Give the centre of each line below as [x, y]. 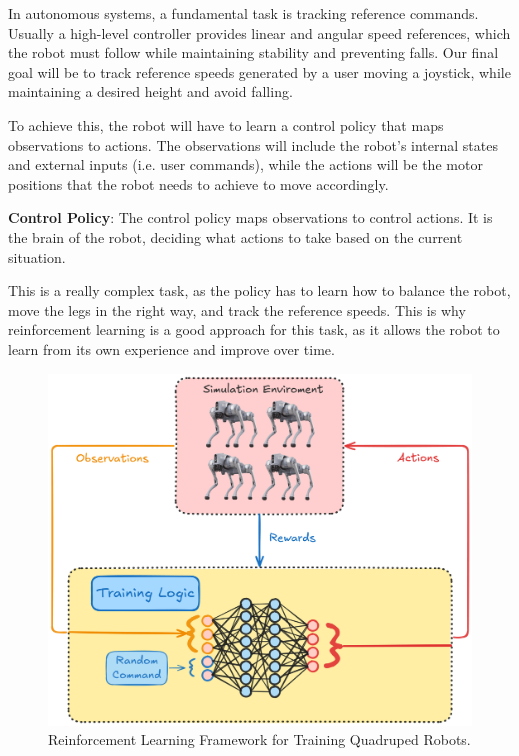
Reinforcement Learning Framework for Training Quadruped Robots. [259, 739]
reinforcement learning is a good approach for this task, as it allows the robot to [254, 329]
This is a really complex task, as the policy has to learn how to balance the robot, [259, 290]
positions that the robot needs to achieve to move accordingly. [198, 183]
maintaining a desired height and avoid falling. [150, 91]
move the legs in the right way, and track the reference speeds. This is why [237, 309]
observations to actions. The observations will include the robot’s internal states [253, 144]
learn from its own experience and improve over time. [171, 348]
